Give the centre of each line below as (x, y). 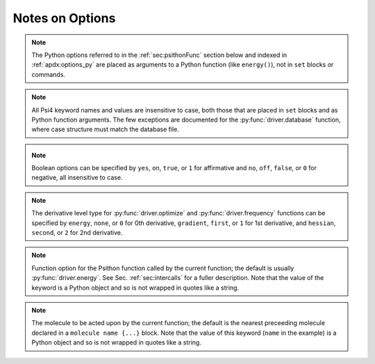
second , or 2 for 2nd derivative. (77, 233)
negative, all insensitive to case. (77, 178)
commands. (49, 74)
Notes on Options (64, 18)
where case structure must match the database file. (106, 129)
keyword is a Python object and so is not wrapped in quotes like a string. (135, 288)
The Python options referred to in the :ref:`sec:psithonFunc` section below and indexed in (159, 55)
